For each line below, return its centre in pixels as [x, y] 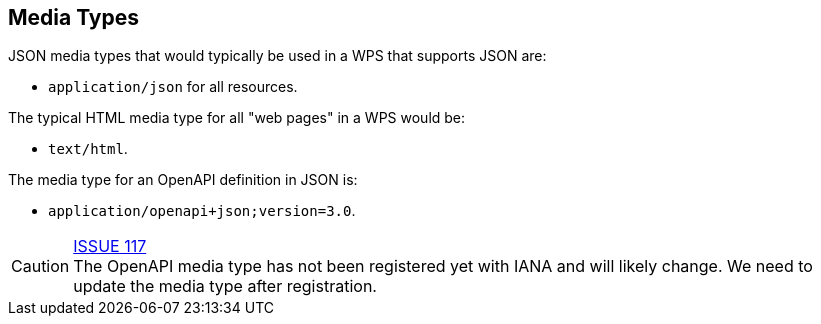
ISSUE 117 [110, 246]
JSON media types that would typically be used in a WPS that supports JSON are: [277, 56]
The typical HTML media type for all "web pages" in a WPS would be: [237, 118]
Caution [40, 266]
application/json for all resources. [173, 87]
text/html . [88, 149]
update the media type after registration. [225, 286]
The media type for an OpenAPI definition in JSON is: [183, 180]
